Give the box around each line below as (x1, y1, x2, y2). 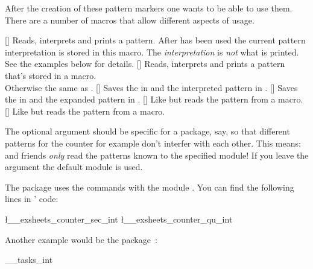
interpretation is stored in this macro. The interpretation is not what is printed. (5, 45, 299, 58)
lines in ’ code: (5, 192, 58, 205)
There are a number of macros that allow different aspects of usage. (5, 13, 255, 26)
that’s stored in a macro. (5, 69, 96, 81)
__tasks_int (5, 253, 53, 266)
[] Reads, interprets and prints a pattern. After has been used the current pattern (5, 34, 306, 46)
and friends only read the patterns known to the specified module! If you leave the (5, 148, 309, 161)
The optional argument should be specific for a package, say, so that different (5, 125, 290, 138)
